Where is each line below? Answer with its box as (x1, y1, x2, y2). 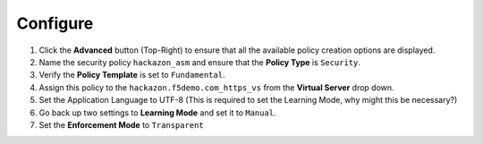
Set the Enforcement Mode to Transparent (38, 119, 205, 130)
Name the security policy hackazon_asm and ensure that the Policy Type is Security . (38, 56, 361, 67)
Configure (16, 13, 94, 33)
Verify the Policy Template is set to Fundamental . (38, 70, 225, 80)
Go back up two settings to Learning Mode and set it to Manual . (38, 107, 276, 118)
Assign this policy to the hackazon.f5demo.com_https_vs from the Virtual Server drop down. (38, 81, 394, 93)
